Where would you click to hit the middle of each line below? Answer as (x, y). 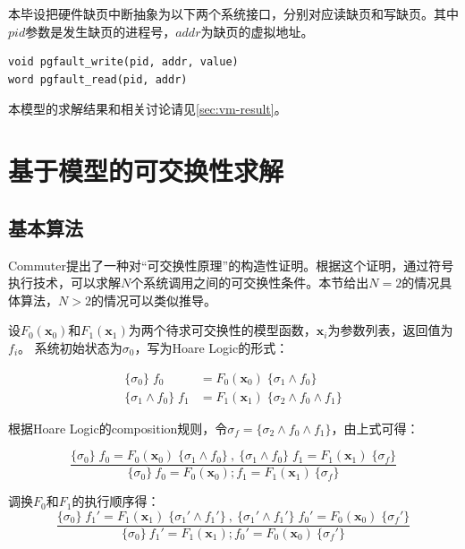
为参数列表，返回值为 (390, 330)
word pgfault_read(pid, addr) (98, 79)
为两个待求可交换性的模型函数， (222, 330)
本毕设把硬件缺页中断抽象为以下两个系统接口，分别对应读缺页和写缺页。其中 (233, 13)
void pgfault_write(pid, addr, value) (123, 62)
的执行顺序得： (116, 501)
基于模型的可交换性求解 (146, 171)
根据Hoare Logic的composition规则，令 (118, 428)
